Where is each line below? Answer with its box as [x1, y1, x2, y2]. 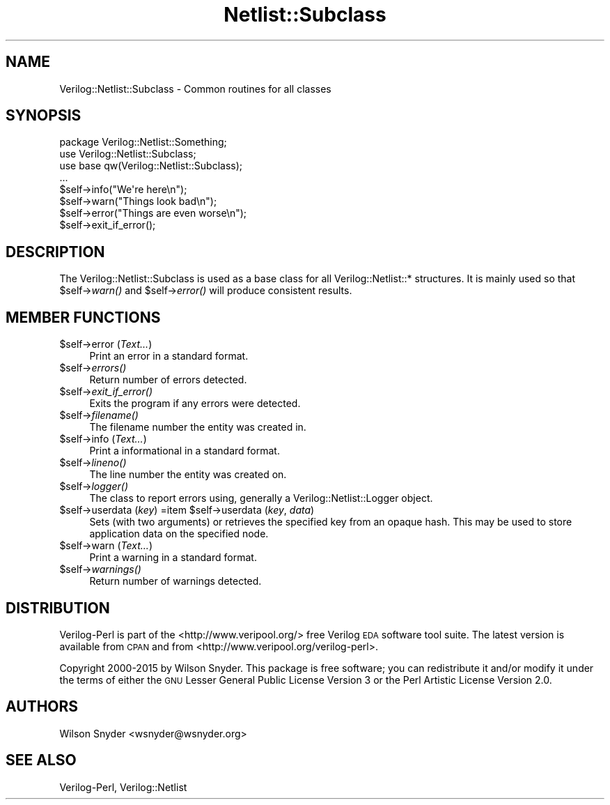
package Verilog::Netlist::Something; [59, 136, 227, 148]
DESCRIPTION [6, 243, 105, 261]
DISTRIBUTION [6, 599, 110, 617]
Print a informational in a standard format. [89, 445, 280, 457]
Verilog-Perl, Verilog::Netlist [59, 781, 187, 793]
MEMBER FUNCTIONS [6, 308, 161, 326]
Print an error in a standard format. [89, 350, 249, 362]
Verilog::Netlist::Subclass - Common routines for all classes [59, 82, 331, 95]
